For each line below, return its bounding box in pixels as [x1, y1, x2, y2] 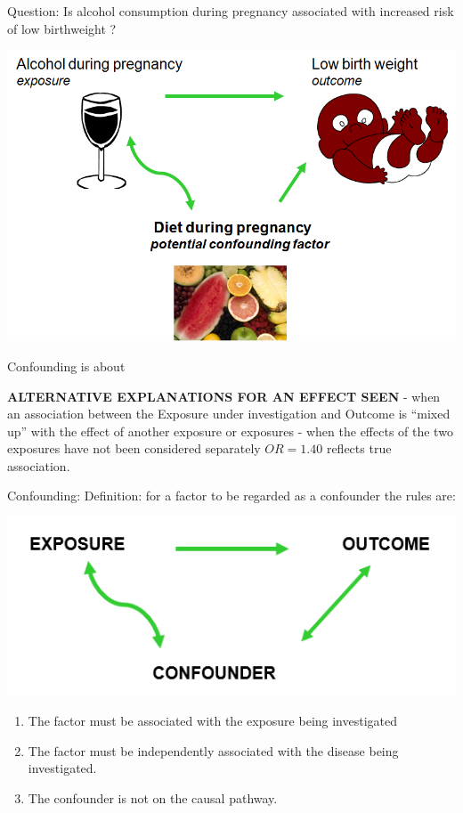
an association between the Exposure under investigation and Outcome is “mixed [7, 404, 451, 423]
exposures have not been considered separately [7, 439, 261, 458]
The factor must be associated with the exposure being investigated [28, 711, 398, 730]
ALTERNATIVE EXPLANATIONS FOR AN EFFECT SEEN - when [7, 386, 441, 405]
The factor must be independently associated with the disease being [28, 741, 399, 760]
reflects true [326, 439, 392, 458]
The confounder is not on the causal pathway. [28, 788, 278, 807]
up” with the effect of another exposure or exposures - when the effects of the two [7, 421, 453, 440]
